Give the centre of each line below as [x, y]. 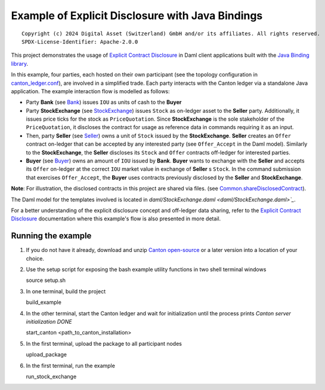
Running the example [51, 236]
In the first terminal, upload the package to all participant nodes [104, 343]
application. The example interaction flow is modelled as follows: [90, 91]
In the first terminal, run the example [71, 366]
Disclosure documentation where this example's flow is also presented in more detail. [116, 219]
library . [20, 63]
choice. [35, 258]
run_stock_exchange [51, 376]
